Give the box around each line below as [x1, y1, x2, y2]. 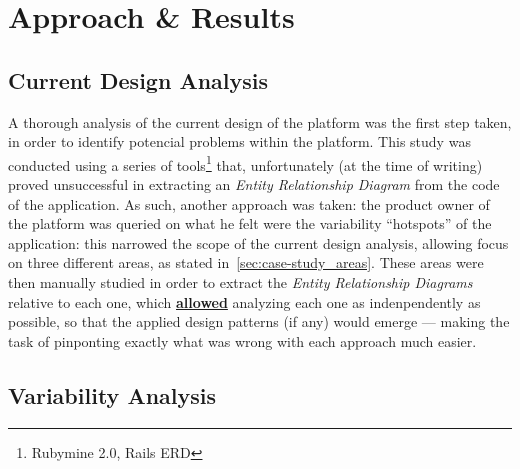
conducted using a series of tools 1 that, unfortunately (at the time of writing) [8, 151, 483, 175]
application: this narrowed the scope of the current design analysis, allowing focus [8, 232, 509, 253]
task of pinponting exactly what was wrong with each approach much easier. [8, 330, 477, 351]
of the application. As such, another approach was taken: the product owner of [8, 193, 490, 214]
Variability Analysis [8, 379, 217, 410]
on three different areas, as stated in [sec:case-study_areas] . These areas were [8, 252, 484, 273]
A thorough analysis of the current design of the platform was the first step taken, [8, 111, 512, 132]
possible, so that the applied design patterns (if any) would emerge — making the [8, 311, 510, 332]
